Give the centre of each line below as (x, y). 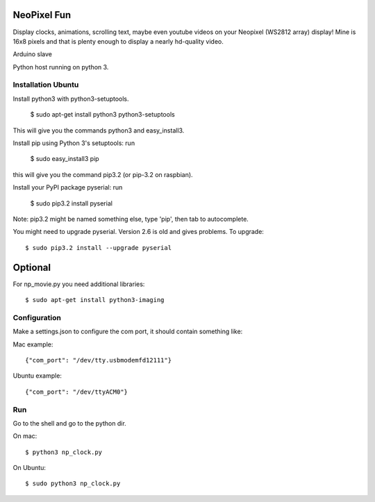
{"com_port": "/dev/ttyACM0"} (77, 392)
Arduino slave (32, 54)
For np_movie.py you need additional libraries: (79, 284)
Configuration (37, 317)
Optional (32, 267)
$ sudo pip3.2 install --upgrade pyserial (99, 248)
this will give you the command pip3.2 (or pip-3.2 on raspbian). (103, 174)
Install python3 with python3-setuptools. (71, 99)
